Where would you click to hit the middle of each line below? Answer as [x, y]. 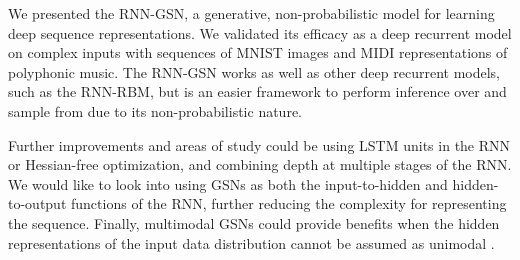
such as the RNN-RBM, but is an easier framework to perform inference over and [257, 91]
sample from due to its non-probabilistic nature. [155, 110]
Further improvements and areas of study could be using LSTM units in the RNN [259, 144]
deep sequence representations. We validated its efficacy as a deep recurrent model [260, 32]
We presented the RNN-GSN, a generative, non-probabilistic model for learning [251, 13]
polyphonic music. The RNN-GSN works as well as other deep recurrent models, [254, 71]
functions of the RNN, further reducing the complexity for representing [289, 203]
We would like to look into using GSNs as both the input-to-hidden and [228, 183]
